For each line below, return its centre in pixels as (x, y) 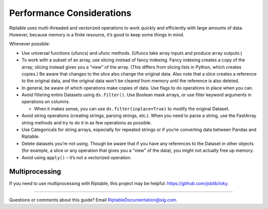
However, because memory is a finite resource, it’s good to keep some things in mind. (97, 34)
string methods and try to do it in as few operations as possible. (87, 122)
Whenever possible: (30, 44)
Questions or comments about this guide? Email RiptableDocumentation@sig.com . (93, 200)
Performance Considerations (70, 13)
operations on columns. (46, 102)
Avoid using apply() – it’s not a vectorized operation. (76, 157)
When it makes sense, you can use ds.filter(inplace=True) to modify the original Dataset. (132, 108)
